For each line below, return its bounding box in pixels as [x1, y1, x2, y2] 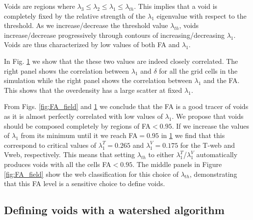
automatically [196, 149, 238, 160]
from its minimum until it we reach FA [21, 130, 138, 140]
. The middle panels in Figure [132, 159, 222, 169]
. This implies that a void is [134, 1, 218, 11]
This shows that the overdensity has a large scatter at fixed [4, 84, 182, 95]
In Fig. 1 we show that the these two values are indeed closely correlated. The [4, 55, 238, 66]
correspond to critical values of [4, 139, 97, 150]
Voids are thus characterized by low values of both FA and [4, 39, 180, 50]
